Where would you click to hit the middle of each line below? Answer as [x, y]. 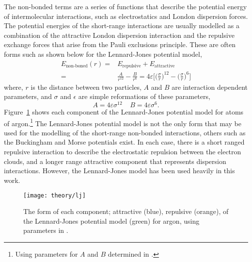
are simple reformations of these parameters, [144, 96]
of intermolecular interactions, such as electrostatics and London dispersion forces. [126, 16]
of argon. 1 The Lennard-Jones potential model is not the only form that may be [123, 122]
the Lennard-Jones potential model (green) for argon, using [111, 221]
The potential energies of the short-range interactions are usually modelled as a [122, 25]
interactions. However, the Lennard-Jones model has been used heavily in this [119, 171]
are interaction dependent [210, 87]
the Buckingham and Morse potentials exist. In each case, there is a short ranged [124, 142]
